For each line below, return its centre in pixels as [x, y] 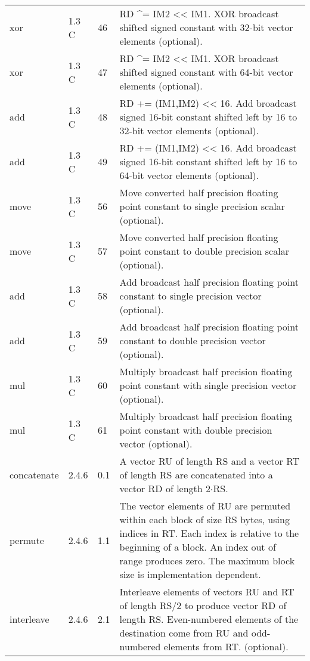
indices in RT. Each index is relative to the [209, 533]
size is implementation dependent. [190, 574]
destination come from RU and [184, 633]
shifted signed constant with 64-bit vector [206, 72]
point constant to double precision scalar [204, 251]
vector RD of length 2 [165, 488]
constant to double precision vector [193, 340]
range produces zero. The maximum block [207, 560]
